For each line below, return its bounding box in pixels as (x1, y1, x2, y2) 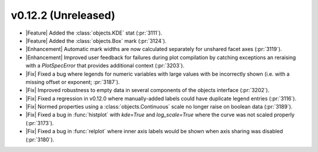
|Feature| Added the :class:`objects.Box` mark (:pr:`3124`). (25, 37, 167, 44)
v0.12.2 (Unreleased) (11, 9, 115, 22)
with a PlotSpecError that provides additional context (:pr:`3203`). (25, 62, 185, 69)
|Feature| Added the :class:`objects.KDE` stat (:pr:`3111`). (25, 29, 163, 36)
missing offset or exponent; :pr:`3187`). (25, 78, 120, 85)
